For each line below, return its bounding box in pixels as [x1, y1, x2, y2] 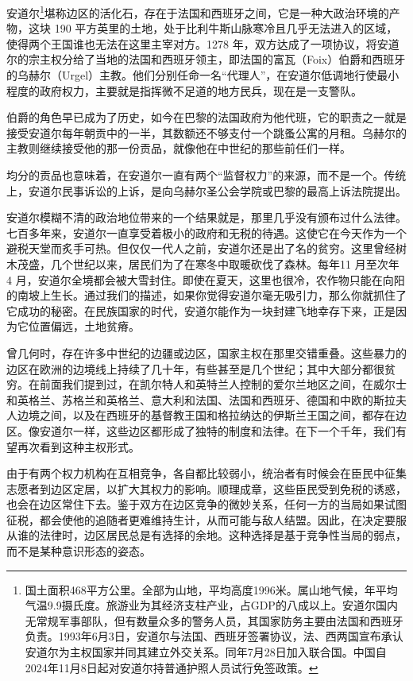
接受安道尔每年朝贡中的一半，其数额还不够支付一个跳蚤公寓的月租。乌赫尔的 [6, 124, 407, 141]
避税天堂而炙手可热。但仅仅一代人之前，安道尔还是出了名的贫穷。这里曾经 [6, 240, 396, 257]
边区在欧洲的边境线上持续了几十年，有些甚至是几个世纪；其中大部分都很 [6, 360, 384, 377]
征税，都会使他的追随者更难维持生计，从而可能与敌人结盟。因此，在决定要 [6, 511, 396, 528]
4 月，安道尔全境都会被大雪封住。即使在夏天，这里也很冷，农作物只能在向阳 [6, 271, 405, 288]
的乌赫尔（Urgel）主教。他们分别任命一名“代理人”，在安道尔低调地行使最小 [6, 67, 399, 83]
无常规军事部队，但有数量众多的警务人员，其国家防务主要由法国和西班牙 [25, 612, 403, 629]
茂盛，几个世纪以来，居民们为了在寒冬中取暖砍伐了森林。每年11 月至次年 [17, 255, 399, 272]
